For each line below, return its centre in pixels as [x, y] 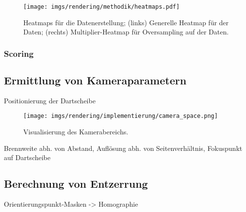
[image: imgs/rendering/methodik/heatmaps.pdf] [102, 7]
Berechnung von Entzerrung [76, 184]
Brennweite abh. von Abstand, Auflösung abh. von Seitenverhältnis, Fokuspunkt [123, 148]
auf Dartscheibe [27, 157]
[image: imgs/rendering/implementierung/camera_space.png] [121, 116]
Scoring [19, 53]
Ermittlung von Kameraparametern [95, 80]
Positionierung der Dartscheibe [50, 100]
